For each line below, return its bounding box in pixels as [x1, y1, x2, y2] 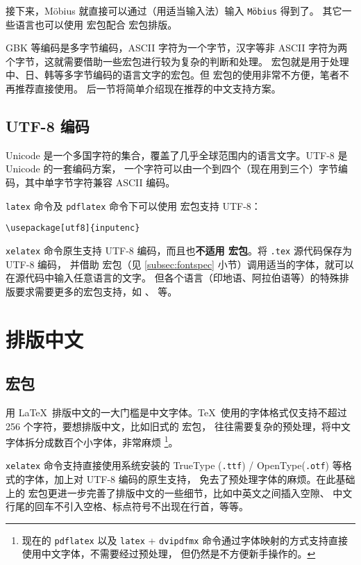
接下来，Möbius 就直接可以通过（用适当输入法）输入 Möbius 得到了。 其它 [6, 3, 342, 17]
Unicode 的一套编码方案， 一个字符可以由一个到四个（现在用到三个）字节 [6, 161, 339, 176]
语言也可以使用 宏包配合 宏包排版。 [15, 17, 178, 31]
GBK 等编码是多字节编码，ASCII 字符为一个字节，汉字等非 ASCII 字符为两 [6, 40, 348, 55]
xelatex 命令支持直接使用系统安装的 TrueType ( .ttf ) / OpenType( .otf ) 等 [6, 458, 342, 473]
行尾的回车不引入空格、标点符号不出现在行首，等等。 [6, 499, 249, 514]
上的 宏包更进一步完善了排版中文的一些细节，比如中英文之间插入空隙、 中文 [6, 485, 353, 500]
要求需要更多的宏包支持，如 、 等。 [15, 284, 178, 298]
